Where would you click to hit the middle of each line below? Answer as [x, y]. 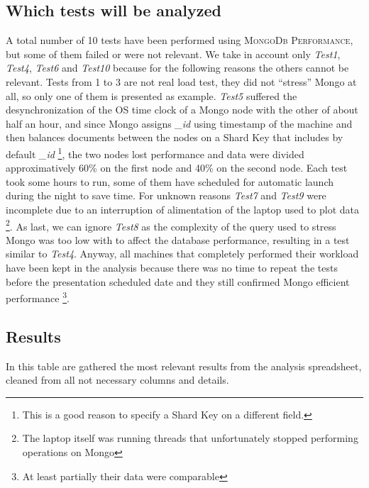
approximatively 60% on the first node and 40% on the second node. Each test [177, 168]
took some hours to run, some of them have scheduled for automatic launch [170, 181]
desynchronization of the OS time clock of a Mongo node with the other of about [182, 110]
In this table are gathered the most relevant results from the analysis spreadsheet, [184, 366]
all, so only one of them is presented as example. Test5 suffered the [152, 95]
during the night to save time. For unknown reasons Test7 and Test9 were [166, 195]
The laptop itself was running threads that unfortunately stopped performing [190, 438]
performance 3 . [38, 297]
